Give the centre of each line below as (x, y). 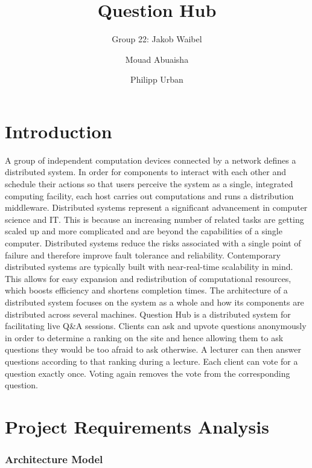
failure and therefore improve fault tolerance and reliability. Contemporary (143, 255)
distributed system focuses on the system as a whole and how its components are (154, 302)
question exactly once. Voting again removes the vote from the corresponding (148, 373)
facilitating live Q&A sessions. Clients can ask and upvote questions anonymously (156, 326)
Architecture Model (54, 459)
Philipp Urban (157, 79)
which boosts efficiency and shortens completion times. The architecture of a (146, 290)
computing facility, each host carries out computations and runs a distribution (149, 195)
